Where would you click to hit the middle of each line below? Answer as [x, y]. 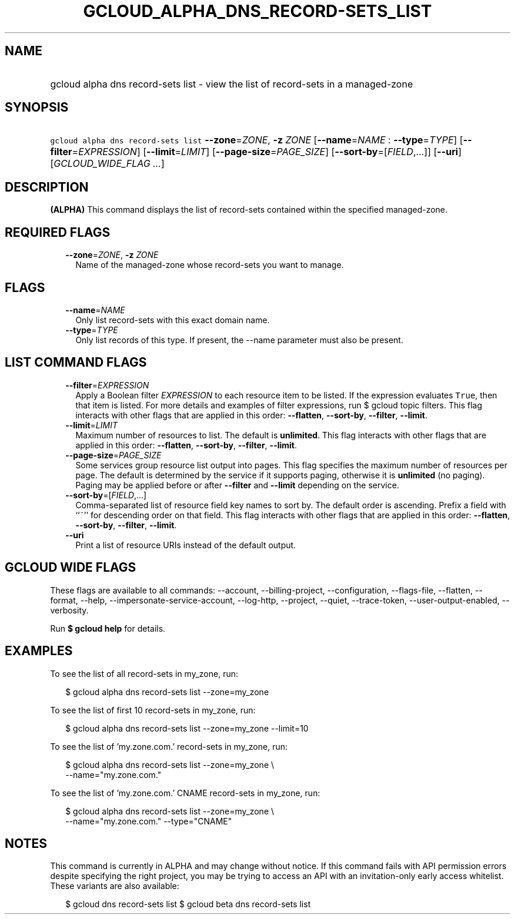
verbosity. [69, 610]
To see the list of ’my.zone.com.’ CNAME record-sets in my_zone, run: [185, 793]
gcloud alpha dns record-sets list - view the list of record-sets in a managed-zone [232, 84]
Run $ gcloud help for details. [108, 628]
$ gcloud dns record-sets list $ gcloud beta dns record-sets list [188, 904]
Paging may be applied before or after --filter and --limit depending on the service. [237, 485]
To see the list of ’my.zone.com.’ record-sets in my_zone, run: [169, 746]
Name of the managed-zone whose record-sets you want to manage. [210, 265]
